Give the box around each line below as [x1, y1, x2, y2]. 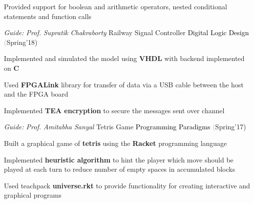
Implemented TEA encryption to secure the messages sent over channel [4, 105, 225, 115]
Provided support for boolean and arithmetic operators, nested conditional [4, 1, 227, 11]
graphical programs [4, 190, 62, 200]
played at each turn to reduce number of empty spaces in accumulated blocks [4, 164, 235, 174]
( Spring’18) [4, 37, 38, 47]
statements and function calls [4, 11, 92, 21]
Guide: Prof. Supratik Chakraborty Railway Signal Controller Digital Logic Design [4, 27, 249, 38]
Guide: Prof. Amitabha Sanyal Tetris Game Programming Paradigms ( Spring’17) [4, 122, 246, 132]
